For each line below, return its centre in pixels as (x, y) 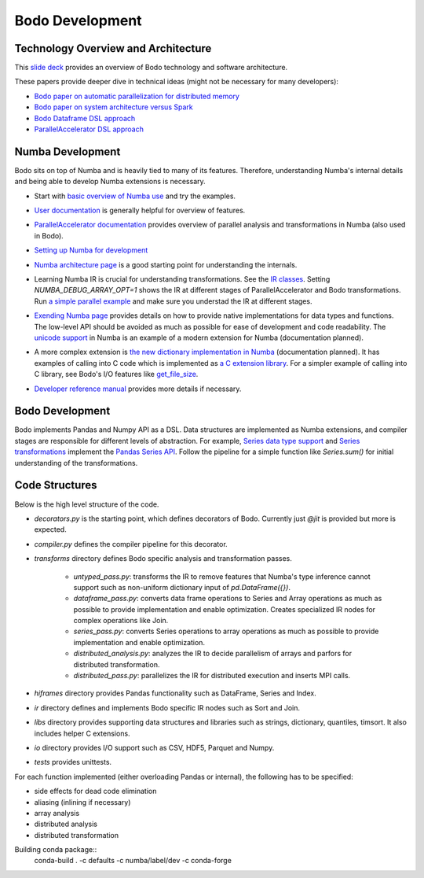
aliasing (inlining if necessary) (82, 802)
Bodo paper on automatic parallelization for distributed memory (137, 96)
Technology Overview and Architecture (113, 48)
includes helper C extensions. (82, 733)
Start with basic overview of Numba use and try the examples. (135, 196)
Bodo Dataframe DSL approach (85, 118)
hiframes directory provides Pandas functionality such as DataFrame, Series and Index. (175, 693)
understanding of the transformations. (76, 463)
